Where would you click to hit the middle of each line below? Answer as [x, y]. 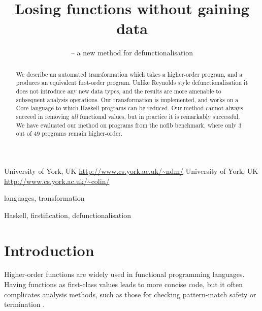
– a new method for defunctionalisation [132, 53]
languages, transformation [44, 198]
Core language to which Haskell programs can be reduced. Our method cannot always [129, 108]
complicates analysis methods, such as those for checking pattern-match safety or [130, 294]
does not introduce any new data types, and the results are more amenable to [119, 91]
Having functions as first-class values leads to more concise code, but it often [124, 284]
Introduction [49, 250]
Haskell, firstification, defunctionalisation [68, 215]
